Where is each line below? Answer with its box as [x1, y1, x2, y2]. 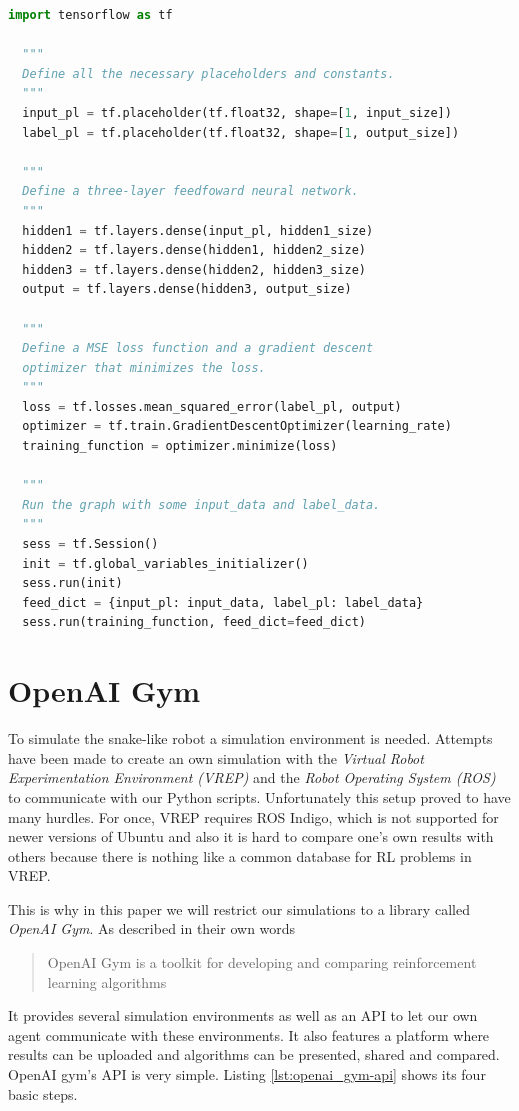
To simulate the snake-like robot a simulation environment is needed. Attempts [8, 728, 493, 749]
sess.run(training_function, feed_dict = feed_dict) [22, 615, 366, 630]
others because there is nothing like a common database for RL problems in [8, 845, 472, 866]
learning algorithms [47, 971, 167, 992]
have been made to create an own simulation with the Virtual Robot [8, 747, 424, 768]
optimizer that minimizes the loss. [22, 360, 266, 375]
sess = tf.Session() [22, 537, 159, 552]
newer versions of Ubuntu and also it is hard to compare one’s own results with [8, 826, 494, 847]
